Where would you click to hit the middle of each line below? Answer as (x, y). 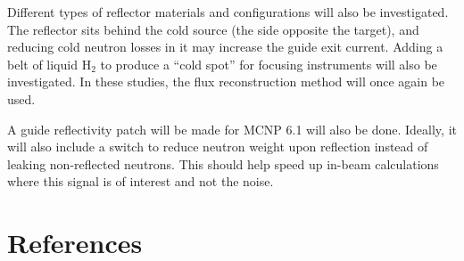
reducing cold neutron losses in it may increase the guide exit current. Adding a (225, 47)
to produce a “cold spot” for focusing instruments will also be (269, 64)
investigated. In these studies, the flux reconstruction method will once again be (226, 82)
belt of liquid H (50, 64)
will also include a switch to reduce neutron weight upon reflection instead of (218, 147)
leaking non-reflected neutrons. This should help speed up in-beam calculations (223, 163)
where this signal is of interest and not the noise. (141, 181)
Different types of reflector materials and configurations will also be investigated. (228, 12)
